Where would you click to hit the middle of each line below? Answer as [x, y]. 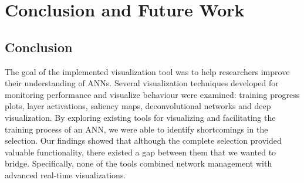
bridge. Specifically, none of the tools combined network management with [139, 163]
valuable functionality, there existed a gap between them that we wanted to [141, 152]
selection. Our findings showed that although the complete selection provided [143, 140]
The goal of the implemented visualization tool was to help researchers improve [147, 71]
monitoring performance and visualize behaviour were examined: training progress [152, 94]
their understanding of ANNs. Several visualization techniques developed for [142, 83]
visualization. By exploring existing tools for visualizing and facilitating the [140, 117]
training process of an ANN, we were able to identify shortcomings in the [136, 129]
